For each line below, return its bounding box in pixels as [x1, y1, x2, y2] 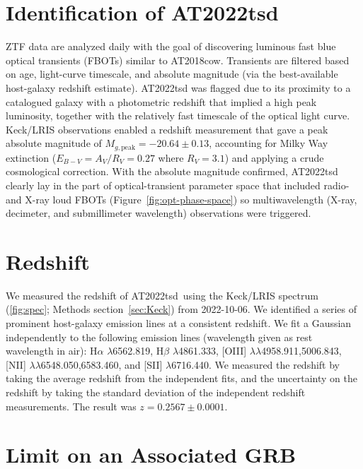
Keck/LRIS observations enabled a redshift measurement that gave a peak [6, 121, 328, 136]
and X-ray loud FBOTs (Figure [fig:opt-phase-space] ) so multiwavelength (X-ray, [6, 191, 357, 206]
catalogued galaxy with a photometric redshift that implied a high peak [6, 94, 317, 109]
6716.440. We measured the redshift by [171, 357, 340, 372]
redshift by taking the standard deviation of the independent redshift [6, 384, 306, 399]
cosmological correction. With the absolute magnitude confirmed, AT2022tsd [6, 164, 338, 179]
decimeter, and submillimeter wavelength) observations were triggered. [6, 206, 311, 220]
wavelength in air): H [6, 343, 98, 358]
